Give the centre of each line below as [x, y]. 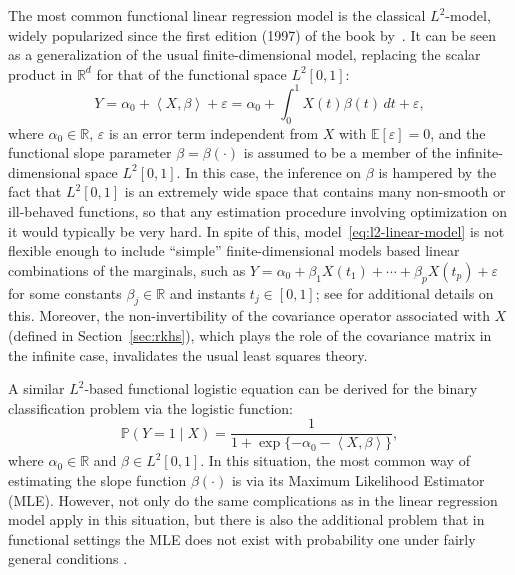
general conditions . [68, 558]
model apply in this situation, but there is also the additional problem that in [246, 519]
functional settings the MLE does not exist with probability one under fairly [242, 538]
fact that [35, 191]
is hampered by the [437, 171]
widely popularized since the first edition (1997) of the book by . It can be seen [252, 34]
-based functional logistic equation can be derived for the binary [281, 388]
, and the [458, 132]
